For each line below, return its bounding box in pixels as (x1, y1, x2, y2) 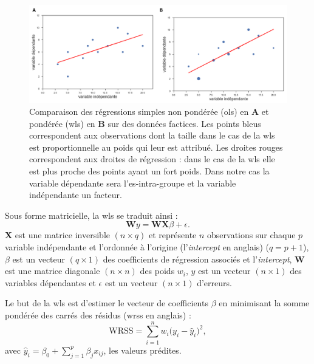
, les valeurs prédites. (103, 343, 182, 356)
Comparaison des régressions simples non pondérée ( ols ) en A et (29, 105, 269, 118)
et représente (149, 228, 197, 241)
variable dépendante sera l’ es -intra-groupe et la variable (29, 176, 236, 189)
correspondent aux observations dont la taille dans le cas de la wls (29, 129, 275, 142)
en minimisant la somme (219, 297, 310, 309)
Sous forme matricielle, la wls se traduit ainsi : (5, 208, 178, 221)
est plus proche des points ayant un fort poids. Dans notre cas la (29, 165, 270, 177)
